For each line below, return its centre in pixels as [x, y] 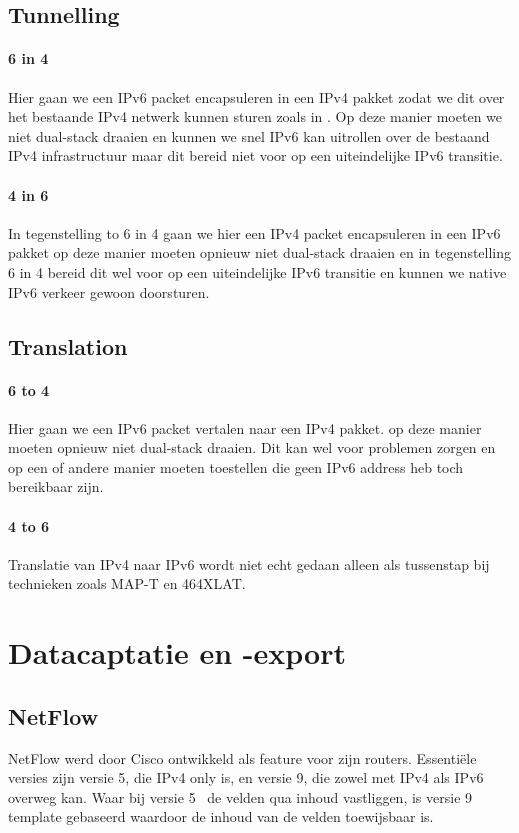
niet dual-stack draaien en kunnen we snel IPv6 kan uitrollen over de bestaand [249, 135]
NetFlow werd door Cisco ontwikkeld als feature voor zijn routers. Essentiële [242, 757]
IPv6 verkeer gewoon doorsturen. [109, 291]
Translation [68, 345]
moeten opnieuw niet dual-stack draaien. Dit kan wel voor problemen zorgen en [252, 447]
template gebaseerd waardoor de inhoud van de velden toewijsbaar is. [221, 816]
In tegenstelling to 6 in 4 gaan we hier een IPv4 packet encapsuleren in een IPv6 [254, 232]
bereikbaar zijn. [56, 486]
